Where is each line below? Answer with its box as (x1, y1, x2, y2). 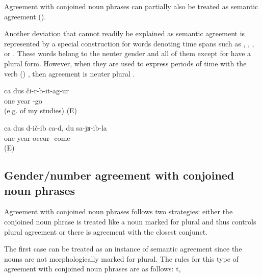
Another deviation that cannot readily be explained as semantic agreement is (4, 28, 245, 39)
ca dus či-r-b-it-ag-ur (4, 85, 69, 96)
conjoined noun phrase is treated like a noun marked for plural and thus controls (4, 216, 256, 226)
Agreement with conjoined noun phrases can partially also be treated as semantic (4, 1, 258, 11)
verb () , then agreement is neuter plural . (4, 68, 135, 79)
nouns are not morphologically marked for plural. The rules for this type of (4, 253, 239, 264)
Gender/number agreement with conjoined (4, 167, 234, 183)
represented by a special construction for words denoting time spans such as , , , (4, 38, 254, 48)
